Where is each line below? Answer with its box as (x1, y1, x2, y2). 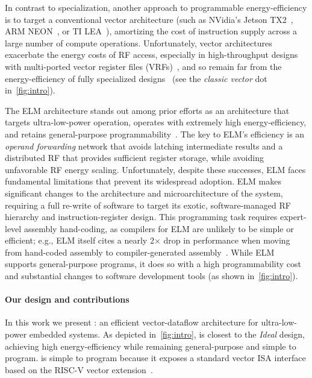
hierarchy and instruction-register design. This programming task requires (5, 210, 278, 223)
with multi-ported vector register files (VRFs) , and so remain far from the (5, 60, 282, 72)
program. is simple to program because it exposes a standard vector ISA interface (5, 351, 306, 364)
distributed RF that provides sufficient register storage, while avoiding (5, 151, 264, 164)
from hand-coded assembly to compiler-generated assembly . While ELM (5, 245, 275, 258)
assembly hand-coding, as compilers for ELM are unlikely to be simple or (23, 222, 294, 235)
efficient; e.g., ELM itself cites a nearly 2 (5, 234, 154, 247)
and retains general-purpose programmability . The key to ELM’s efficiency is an (5, 127, 305, 140)
